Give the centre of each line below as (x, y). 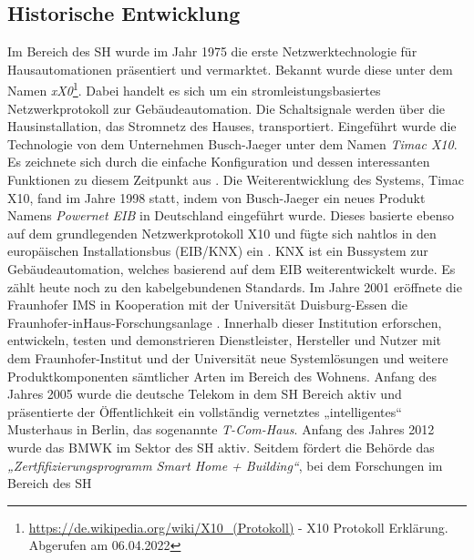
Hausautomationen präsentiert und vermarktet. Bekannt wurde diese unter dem (230, 69)
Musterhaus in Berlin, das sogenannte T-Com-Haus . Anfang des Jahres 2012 (221, 429)
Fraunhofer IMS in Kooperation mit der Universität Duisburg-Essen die (208, 305)
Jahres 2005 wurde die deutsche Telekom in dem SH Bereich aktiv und (205, 394)
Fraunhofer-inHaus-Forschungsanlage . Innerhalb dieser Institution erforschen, (225, 322)
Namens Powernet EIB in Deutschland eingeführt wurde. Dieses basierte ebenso (231, 215)
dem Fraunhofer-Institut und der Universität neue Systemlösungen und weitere (228, 357)
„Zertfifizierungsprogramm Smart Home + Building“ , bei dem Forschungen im (225, 465)
